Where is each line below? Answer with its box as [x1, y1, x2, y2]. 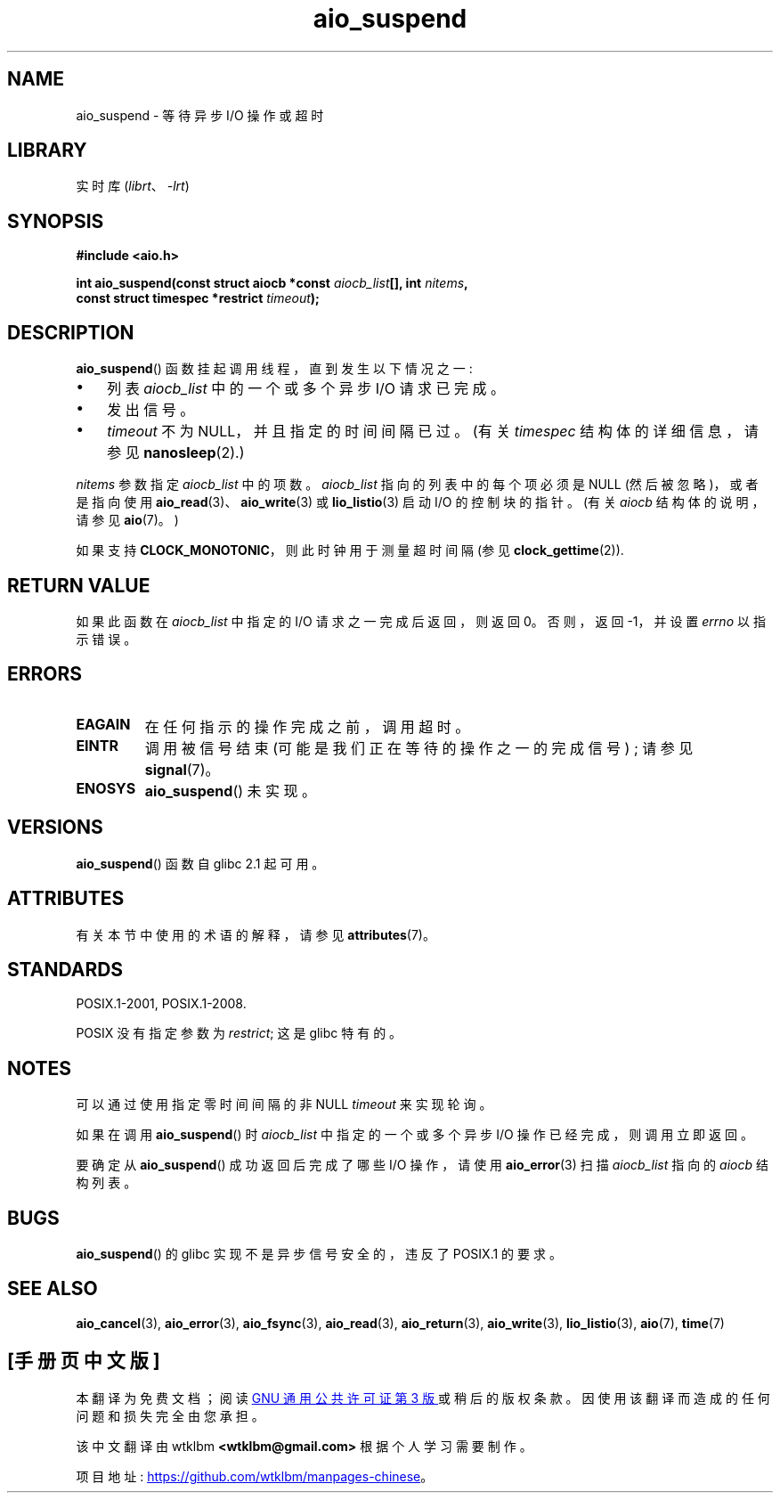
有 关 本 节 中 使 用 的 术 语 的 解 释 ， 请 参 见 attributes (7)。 [76, 926, 435, 942]
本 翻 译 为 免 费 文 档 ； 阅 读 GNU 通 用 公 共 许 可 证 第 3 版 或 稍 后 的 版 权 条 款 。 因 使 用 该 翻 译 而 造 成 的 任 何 [76, 1390, 770, 1406]
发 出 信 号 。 [107, 401, 195, 420]
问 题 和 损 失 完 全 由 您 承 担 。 [76, 1407, 264, 1423]
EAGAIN [76, 714, 131, 733]
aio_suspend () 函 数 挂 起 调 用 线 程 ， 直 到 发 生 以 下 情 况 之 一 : [76, 361, 473, 377]
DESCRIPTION [7, 321, 134, 344]
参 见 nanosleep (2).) [107, 444, 245, 462]
